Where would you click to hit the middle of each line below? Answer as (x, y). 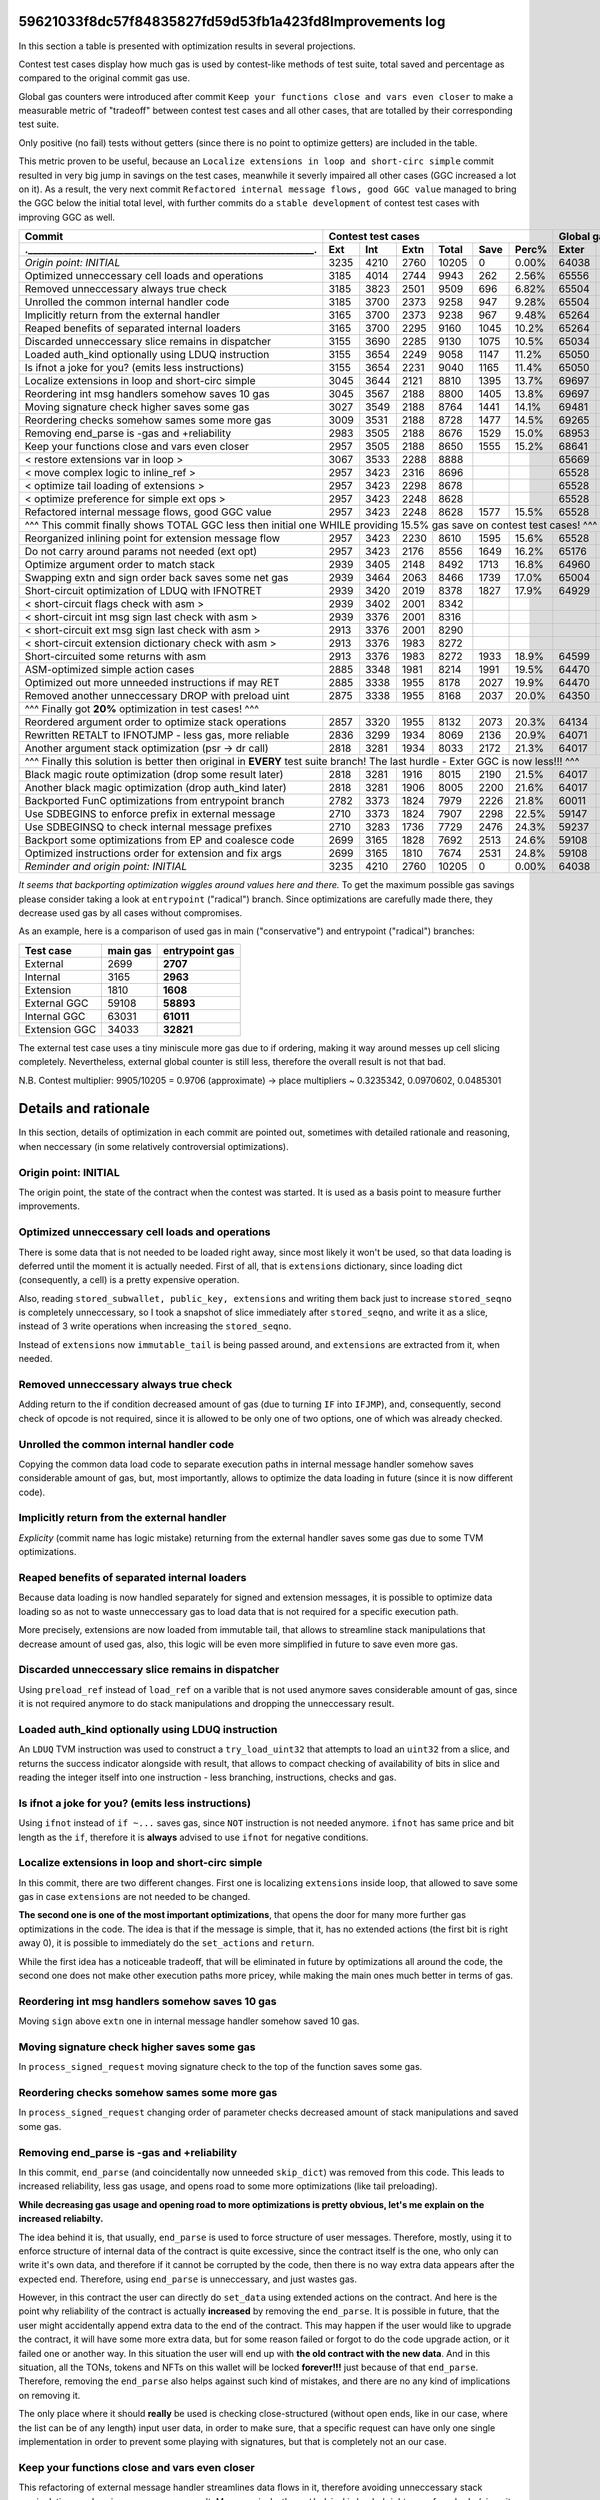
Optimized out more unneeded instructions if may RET (152, 683)
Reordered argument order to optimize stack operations (155, 722)
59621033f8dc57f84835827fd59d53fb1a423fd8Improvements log (232, 21)
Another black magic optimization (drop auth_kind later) (155, 788)
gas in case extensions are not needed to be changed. (134, 1897)
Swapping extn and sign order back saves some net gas (156, 578)
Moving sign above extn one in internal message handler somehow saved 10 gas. (189, 2021)
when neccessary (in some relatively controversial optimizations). (153, 1146)
